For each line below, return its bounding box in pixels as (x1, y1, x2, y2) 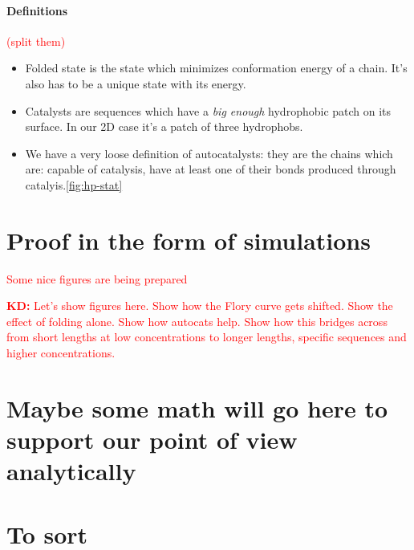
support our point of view (6, 423, 298, 456)
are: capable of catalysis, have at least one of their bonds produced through (25, 161, 396, 177)
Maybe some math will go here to (6, 391, 388, 424)
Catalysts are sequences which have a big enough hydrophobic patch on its (25, 102, 392, 119)
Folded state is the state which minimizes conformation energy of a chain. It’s (25, 59, 408, 76)
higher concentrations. (6, 344, 116, 361)
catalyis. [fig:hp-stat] (25, 176, 123, 193)
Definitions (6, 2, 68, 18)
